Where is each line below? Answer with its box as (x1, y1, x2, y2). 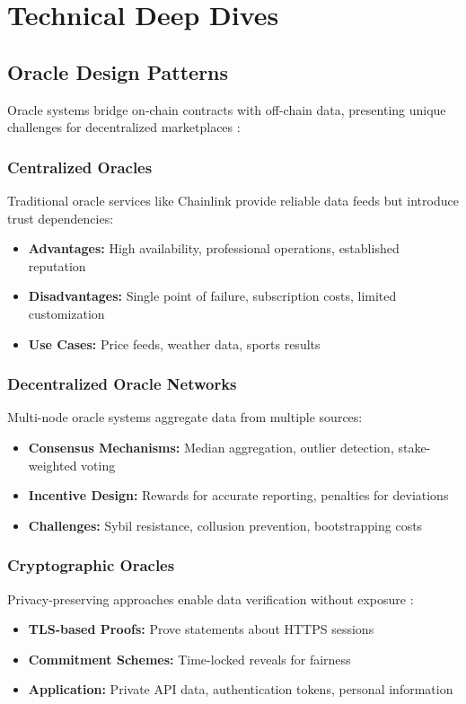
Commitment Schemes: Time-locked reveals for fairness (28, 649, 351, 668)
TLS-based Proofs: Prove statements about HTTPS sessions (28, 620, 374, 638)
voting (81, 455, 116, 474)
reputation (28, 256, 86, 275)
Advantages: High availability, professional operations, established (28, 239, 400, 258)
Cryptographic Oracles (7, 554, 175, 576)
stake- (398, 437, 431, 456)
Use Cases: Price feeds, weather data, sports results (28, 334, 321, 353)
